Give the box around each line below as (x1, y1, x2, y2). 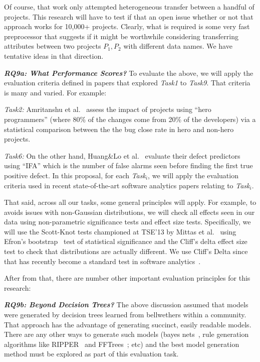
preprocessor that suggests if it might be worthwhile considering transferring (4, 31, 238, 41)
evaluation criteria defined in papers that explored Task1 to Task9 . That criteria (4, 77, 250, 88)
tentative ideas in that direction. (4, 50, 104, 61)
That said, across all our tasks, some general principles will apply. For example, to (4, 197, 256, 207)
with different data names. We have (123, 41, 232, 51)
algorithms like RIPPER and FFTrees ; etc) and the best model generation (4, 338, 239, 349)
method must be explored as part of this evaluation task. (4, 348, 179, 359)
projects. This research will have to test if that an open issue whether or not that (4, 11, 253, 22)
